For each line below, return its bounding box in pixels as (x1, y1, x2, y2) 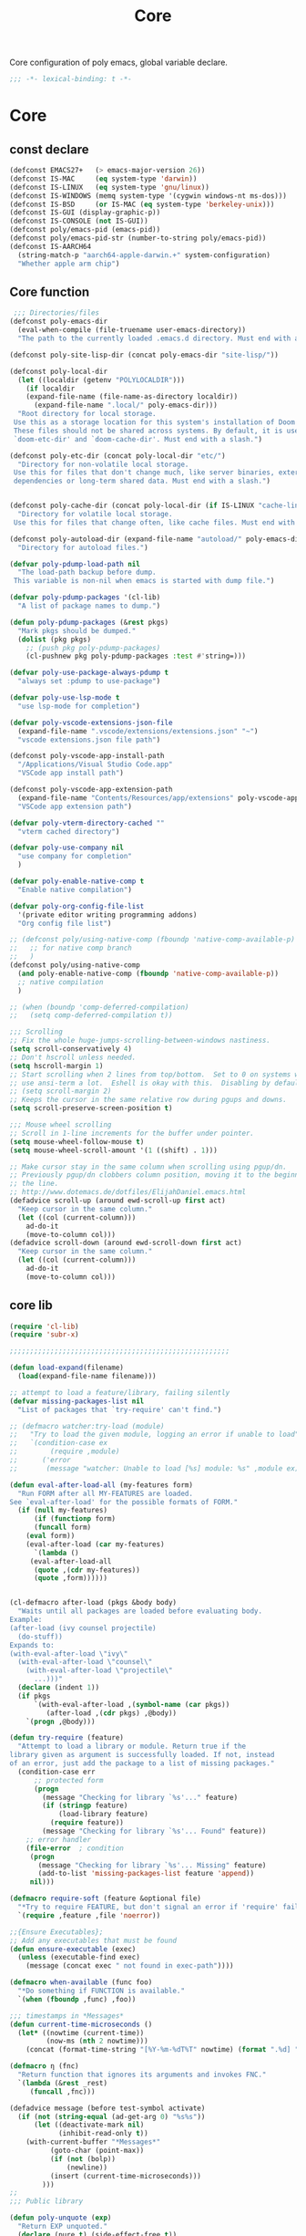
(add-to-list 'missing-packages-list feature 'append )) (37, 1869, 255, 1878)
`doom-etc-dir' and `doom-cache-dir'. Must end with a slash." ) (13, 434, 262, 443)
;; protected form (33, 1775, 104, 1784)
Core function (9, 284, 90, 299)
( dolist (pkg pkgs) (17, 635, 92, 644)
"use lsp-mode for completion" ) (17, 702, 141, 711)
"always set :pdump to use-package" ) (17, 677, 161, 686)
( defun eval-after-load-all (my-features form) (9, 1480, 194, 1490)
